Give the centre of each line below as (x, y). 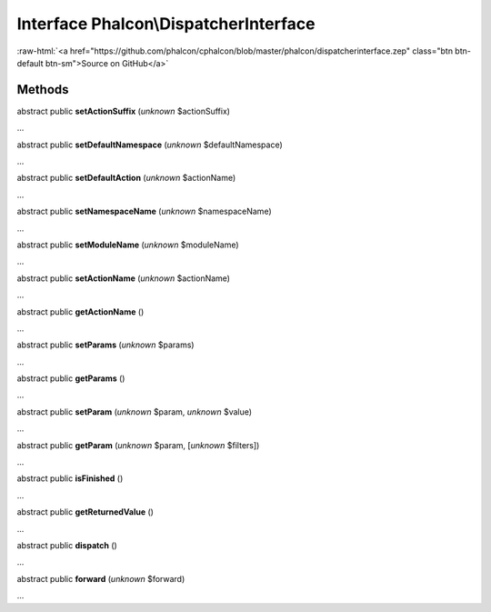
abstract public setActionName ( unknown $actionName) (124, 278)
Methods (43, 90)
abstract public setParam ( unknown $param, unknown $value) (135, 411)
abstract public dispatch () (67, 545)
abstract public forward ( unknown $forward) (101, 578)
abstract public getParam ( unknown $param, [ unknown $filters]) (138, 445)
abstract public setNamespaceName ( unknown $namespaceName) (144, 211)
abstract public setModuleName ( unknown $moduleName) (128, 245)
